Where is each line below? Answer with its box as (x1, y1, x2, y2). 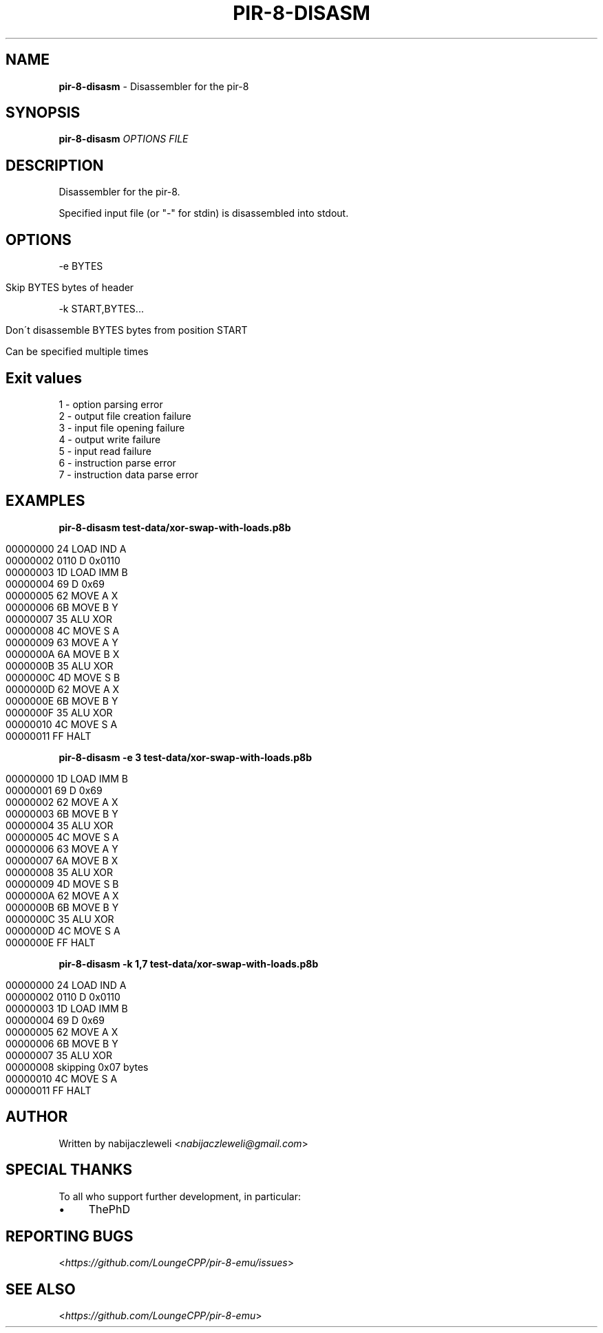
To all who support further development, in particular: (59, 1190, 301, 1202)
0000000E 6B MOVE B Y (6, 694, 118, 707)
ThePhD (88, 1202, 131, 1216)
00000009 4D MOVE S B (6, 877, 119, 890)
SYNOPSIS (6, 104, 81, 122)
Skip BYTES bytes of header (6, 281, 134, 294)
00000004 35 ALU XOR (6, 819, 114, 831)
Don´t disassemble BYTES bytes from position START (6, 324, 248, 337)
